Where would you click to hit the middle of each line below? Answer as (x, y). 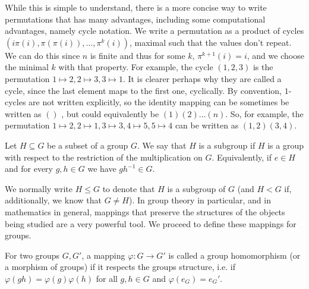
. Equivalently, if (242, 157)
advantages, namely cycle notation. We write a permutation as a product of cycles (154, 31)
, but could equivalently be (110, 113)
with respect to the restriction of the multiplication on (104, 157)
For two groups (32, 255)
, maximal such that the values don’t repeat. (210, 42)
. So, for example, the (264, 113)
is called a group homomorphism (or (234, 255)
